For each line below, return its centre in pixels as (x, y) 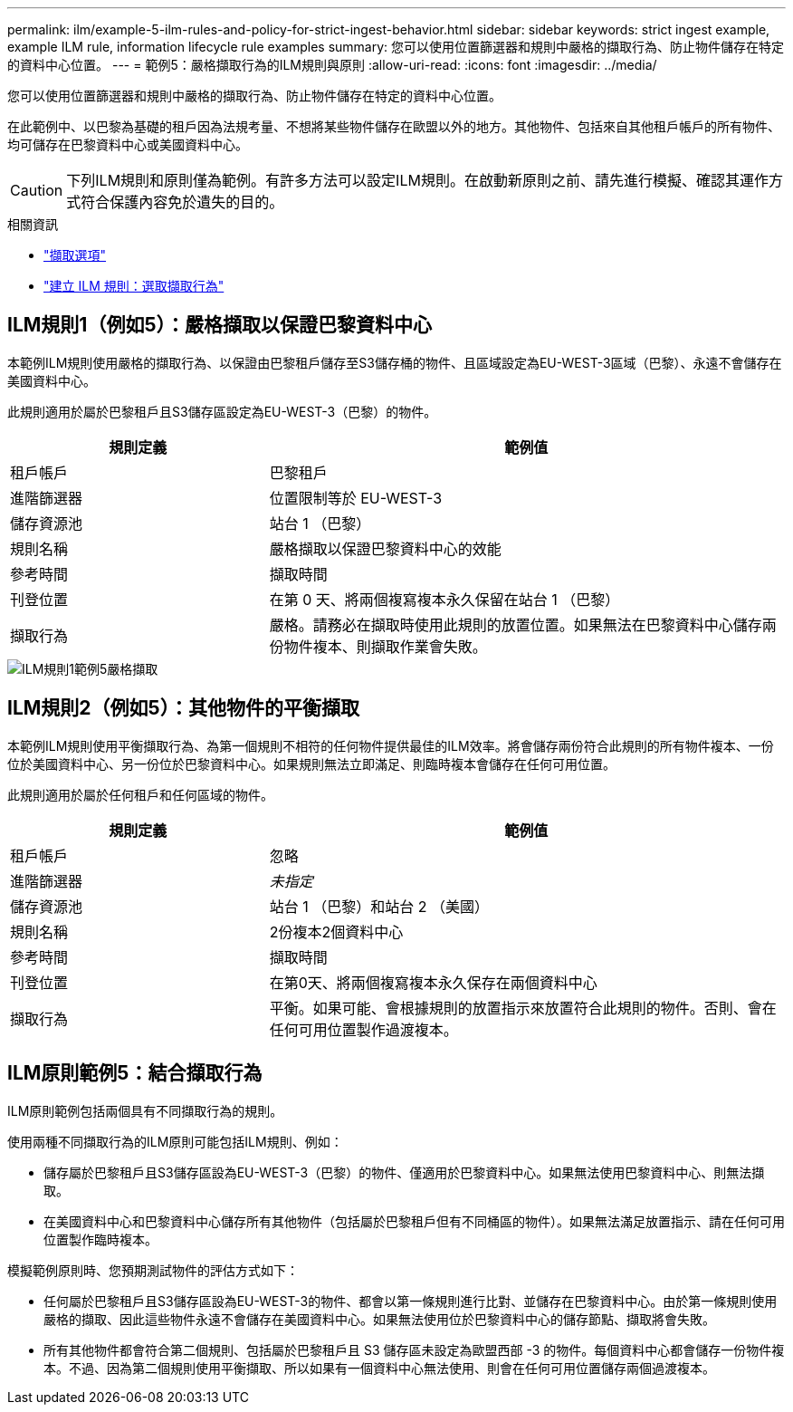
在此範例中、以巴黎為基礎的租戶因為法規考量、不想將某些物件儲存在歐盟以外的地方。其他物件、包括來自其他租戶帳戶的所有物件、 (394, 126)
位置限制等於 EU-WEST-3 (356, 498)
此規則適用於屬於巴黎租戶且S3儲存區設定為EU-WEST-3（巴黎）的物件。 (222, 411)
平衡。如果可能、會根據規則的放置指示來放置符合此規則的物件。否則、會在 (523, 1008)
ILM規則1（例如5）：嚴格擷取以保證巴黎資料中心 (220, 325)
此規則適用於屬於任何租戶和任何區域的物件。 (140, 794)
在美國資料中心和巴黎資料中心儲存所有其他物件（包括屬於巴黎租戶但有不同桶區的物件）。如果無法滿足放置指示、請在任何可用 (414, 1221)
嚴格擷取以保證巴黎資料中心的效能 (385, 548)
